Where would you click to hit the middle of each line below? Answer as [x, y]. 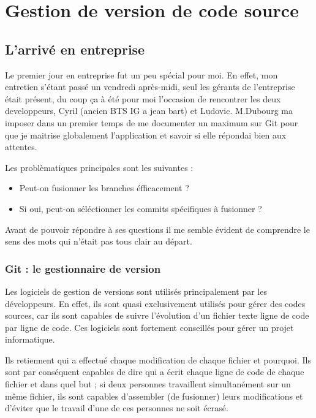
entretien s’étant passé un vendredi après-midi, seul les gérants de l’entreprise [150, 87]
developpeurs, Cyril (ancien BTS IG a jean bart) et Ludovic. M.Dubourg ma [149, 111]
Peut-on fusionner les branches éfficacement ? [104, 188]
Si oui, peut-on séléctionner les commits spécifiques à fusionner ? [141, 208]
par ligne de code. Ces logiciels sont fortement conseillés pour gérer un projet [149, 327]
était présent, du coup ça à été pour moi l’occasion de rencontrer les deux [143, 98]
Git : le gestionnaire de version [83, 268]
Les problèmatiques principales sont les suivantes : [99, 167]
